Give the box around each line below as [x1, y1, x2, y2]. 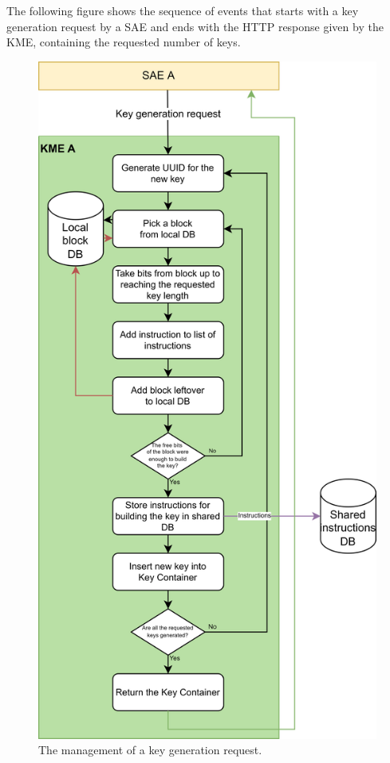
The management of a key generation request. [38, 741, 262, 758]
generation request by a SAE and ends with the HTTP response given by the [6, 18, 384, 34]
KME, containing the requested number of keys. [6, 34, 241, 50]
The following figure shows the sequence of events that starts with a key [6, 2, 359, 18]
